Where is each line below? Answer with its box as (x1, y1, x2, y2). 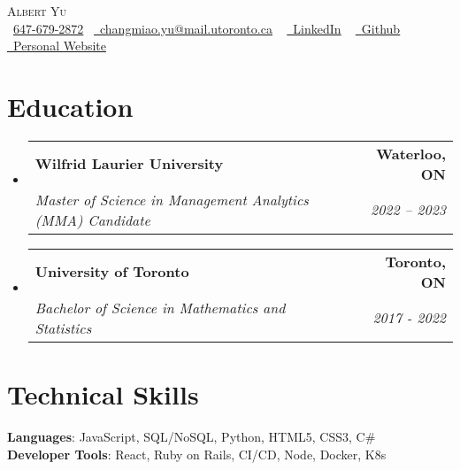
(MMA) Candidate (34, 209, 150, 230)
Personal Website (13, 36, 106, 55)
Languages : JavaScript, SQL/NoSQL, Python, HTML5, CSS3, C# (7, 428, 376, 446)
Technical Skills (7, 376, 199, 412)
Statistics (34, 317, 92, 338)
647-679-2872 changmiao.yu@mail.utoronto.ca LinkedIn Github (13, 19, 401, 37)
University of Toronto (34, 261, 189, 282)
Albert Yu (7, 2, 67, 19)
